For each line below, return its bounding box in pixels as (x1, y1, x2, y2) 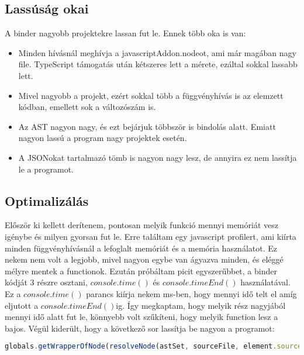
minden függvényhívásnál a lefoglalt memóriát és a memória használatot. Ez (5, 242, 277, 254)
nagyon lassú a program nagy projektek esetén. (18, 132, 187, 144)
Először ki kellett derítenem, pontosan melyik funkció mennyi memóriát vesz (5, 219, 278, 231)
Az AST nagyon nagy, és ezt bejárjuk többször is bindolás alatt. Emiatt (18, 120, 276, 132)
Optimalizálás (5, 191, 89, 209)
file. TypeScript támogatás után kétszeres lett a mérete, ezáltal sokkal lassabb (18, 58, 298, 70)
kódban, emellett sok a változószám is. (18, 101, 156, 113)
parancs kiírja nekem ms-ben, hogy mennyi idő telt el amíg (86, 287, 297, 299)
